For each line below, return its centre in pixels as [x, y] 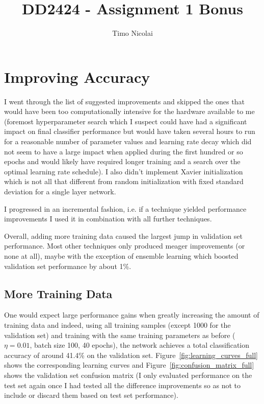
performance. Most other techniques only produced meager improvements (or [125, 246]
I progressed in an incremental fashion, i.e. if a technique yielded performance [125, 208]
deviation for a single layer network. [60, 191]
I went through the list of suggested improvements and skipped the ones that [124, 101]
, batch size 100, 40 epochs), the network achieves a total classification [140, 345]
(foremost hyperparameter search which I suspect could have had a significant [126, 121]
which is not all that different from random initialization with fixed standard [124, 181]
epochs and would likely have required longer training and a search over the [122, 161]
